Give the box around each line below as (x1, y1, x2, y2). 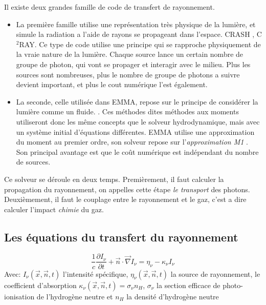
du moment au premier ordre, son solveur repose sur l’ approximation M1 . (16, 136, 248, 147)
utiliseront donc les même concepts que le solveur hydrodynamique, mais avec (16, 116, 260, 127)
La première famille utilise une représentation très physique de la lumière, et (16, 18, 256, 29)
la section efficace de (157, 279, 220, 290)
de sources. (16, 156, 51, 167)
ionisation (4, 291, 35, 301)
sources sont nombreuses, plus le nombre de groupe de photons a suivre (16, 69, 240, 79)
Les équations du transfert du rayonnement (4, 229, 238, 245)
